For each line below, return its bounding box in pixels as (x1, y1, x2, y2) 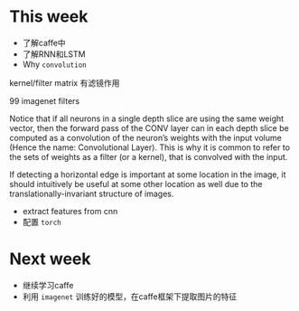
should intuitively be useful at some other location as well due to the (9, 178, 263, 189)
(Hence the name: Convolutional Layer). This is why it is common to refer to (9, 142, 291, 153)
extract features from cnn (22, 205, 118, 216)
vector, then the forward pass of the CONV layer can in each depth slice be (9, 122, 289, 133)
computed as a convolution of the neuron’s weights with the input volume (9, 132, 282, 143)
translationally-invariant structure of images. (9, 188, 174, 199)
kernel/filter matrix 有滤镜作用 (9, 77, 120, 88)
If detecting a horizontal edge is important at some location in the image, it (9, 169, 286, 180)
